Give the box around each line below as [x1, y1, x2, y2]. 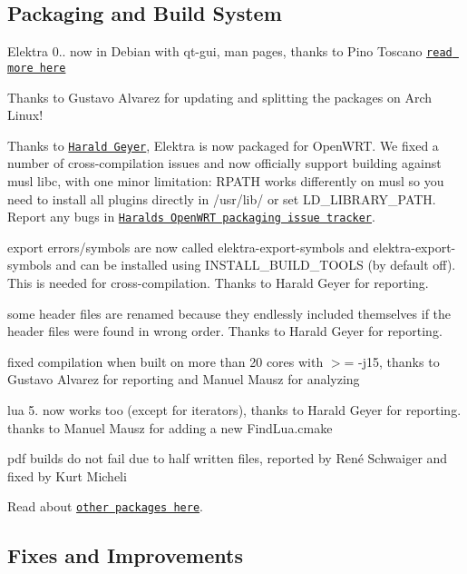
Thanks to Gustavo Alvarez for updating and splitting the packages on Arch [7, 87, 432, 106]
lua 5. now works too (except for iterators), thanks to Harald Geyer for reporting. [7, 400, 462, 419]
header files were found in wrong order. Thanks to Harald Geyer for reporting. [7, 322, 443, 341]
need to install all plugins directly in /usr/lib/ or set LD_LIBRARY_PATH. [7, 189, 436, 208]
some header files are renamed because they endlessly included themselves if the [7, 303, 452, 322]
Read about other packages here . [7, 497, 203, 516]
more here [7, 61, 66, 74]
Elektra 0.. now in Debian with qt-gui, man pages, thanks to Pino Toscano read [7, 42, 452, 61]
